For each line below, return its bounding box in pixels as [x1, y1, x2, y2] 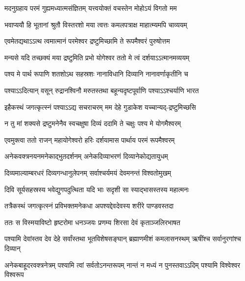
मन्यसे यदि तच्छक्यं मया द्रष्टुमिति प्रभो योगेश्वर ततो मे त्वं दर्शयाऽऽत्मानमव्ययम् [4, 52, 190, 62]
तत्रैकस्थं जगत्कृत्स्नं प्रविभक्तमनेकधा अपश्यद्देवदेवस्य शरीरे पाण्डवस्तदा [4, 201, 174, 211]
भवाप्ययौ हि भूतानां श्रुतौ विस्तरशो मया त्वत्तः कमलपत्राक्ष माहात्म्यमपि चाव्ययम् [4, 19, 187, 29]
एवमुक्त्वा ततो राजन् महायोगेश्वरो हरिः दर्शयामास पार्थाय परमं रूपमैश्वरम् [4, 134, 175, 145]
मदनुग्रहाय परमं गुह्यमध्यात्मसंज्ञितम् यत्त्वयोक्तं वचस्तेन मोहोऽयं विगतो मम [4, 3, 177, 13]
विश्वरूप [4, 269, 24, 280]
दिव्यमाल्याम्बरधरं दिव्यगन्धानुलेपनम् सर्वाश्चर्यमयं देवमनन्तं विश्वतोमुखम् [4, 167, 171, 178]
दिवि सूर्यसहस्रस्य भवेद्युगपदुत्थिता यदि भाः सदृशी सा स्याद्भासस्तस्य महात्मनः [4, 184, 189, 194]
